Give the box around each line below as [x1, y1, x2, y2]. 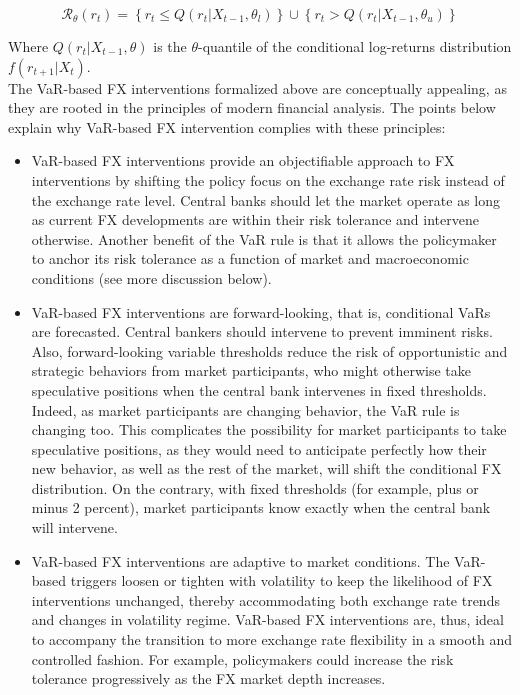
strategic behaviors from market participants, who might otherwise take [31, 360, 471, 381]
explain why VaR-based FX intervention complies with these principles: [8, 116, 446, 137]
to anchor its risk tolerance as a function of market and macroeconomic [31, 248, 469, 269]
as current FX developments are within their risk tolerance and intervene [31, 209, 479, 230]
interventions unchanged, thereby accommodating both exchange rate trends [31, 589, 500, 610]
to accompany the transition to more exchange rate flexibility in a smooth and [31, 629, 512, 650]
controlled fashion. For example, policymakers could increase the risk [31, 648, 454, 669]
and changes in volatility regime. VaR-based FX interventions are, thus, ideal [31, 609, 504, 630]
